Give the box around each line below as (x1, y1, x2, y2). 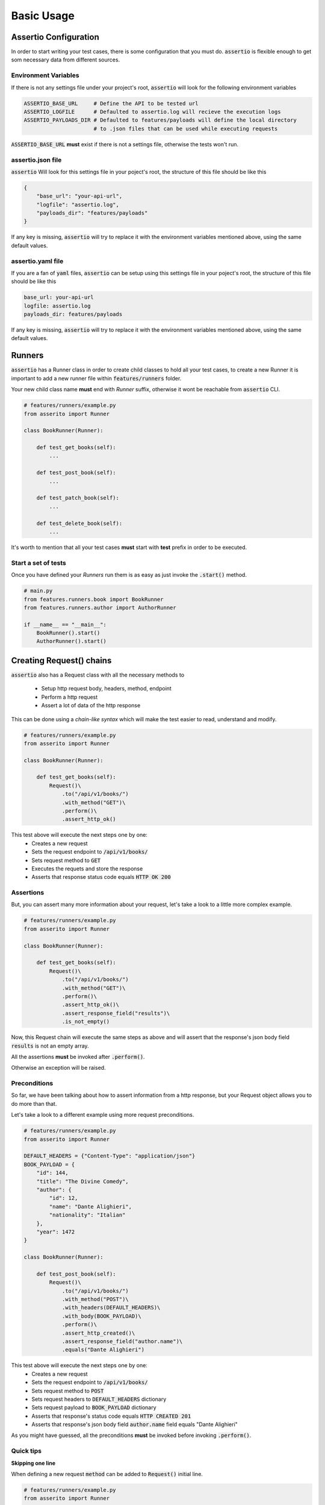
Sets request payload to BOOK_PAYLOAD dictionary (31, 1404, 156, 1411)
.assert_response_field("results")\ (61, 1010, 170, 1017)
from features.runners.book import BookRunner (23, 596, 164, 603)
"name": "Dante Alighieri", (49, 1203, 132, 1210)
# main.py (23, 588, 53, 594)
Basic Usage (11, 9, 75, 22)
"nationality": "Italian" (49, 1212, 126, 1218)
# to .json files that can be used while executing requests (93, 125, 278, 132)
